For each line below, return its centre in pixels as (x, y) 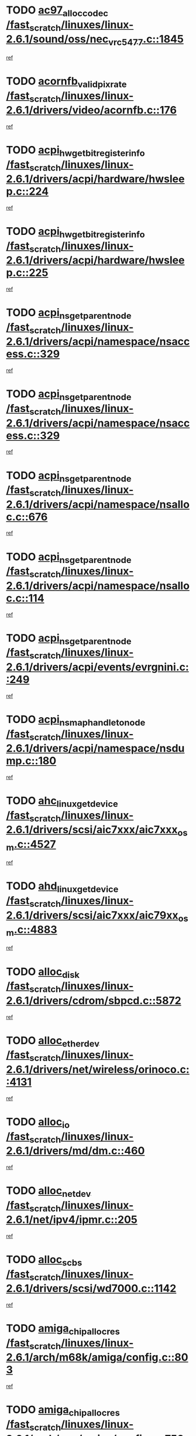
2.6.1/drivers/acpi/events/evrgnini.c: (97, 667)
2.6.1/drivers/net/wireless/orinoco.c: (98, 1069)
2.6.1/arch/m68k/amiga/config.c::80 (97, 1357)
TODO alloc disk (43, 973)
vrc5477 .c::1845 (146, 40)
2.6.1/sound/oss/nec (57, 39)
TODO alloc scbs (44, 1261)
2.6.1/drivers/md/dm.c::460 (75, 1151)
